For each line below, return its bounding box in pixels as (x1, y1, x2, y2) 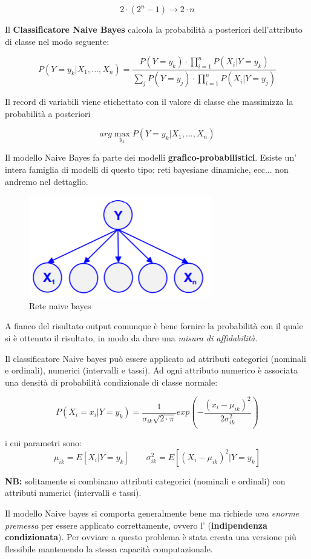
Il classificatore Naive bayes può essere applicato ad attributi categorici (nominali (5, 352, 306, 364)
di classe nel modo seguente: (5, 35, 110, 47)
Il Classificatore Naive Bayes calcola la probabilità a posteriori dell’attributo (5, 23, 303, 35)
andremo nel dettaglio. (5, 175, 88, 187)
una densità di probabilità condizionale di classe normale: (5, 375, 218, 388)
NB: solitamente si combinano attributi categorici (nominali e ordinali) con (5, 474, 286, 487)
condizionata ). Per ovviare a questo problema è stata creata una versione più (5, 531, 296, 543)
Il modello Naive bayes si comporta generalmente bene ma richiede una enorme (5, 507, 300, 520)
